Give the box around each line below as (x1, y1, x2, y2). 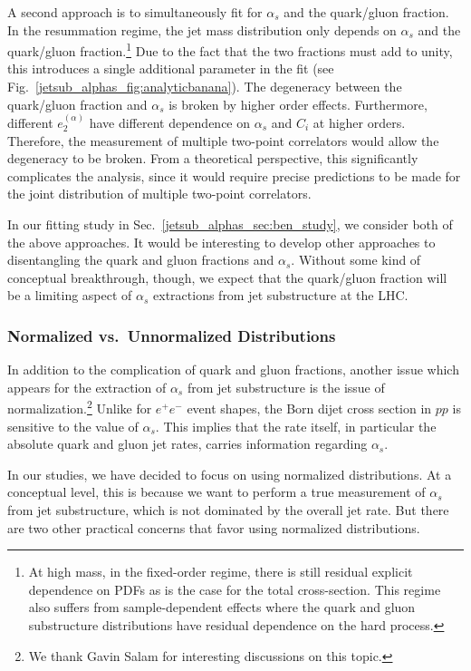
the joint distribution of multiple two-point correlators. (7, 184, 312, 203)
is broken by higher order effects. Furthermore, (168, 94, 428, 113)
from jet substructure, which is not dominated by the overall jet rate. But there (7, 501, 449, 519)
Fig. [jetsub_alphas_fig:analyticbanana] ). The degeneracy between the (7, 77, 402, 96)
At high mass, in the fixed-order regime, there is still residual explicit (28, 562, 413, 581)
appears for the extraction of (7, 377, 167, 396)
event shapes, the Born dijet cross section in (187, 399, 432, 418)
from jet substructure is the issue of (187, 377, 385, 396)
